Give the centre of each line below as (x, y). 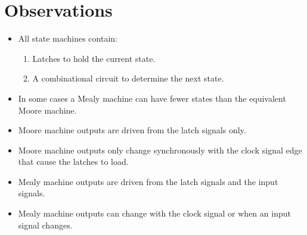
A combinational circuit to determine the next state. (128, 78)
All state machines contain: (68, 38)
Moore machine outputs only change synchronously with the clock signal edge (160, 150)
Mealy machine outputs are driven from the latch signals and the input (148, 181)
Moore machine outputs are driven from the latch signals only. (132, 130)
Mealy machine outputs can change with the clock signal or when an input (154, 213)
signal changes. (45, 225)
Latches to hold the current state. (94, 58)
